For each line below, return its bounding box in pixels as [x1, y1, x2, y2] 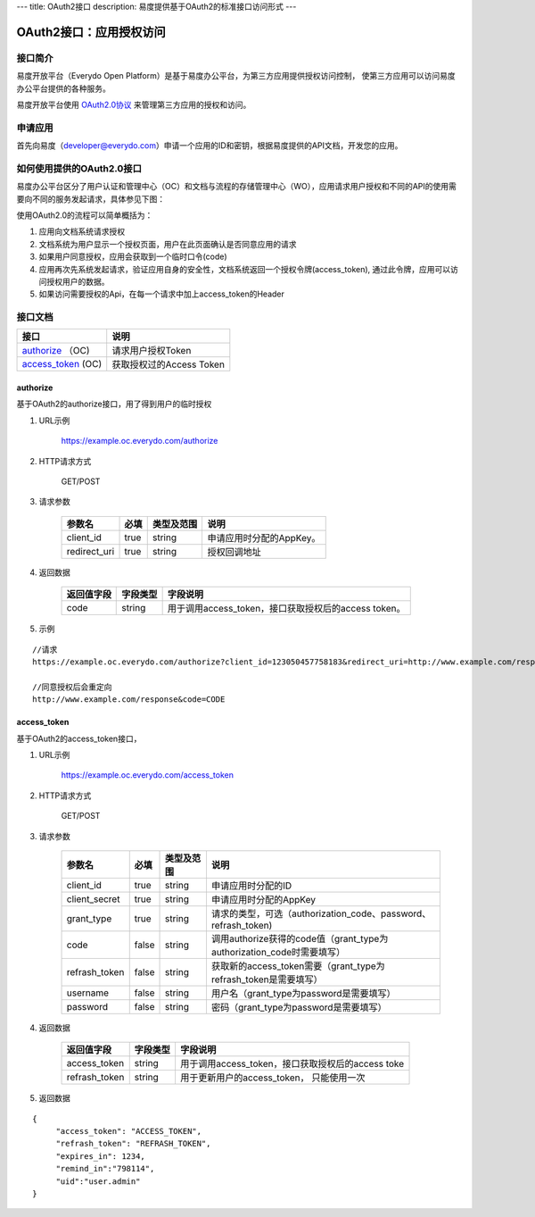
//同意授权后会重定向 [32, 681, 112, 692]
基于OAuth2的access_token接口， [16, 733, 142, 744]
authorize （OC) [21, 345, 90, 357]
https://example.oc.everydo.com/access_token [61, 770, 234, 780]
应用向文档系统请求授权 [38, 226, 125, 237]
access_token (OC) [21, 358, 103, 371]
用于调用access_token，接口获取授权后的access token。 [167, 603, 406, 615]
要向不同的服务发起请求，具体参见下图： [16, 193, 165, 204]
